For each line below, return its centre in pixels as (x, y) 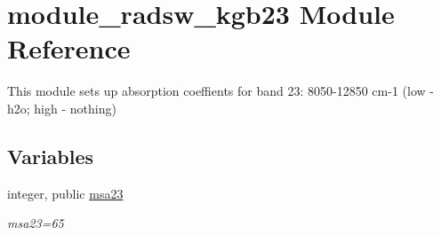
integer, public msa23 (65, 193)
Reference (69, 48)
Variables (51, 156)
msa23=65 (36, 223)
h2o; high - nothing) (62, 108)
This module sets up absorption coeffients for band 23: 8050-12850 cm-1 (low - (220, 91)
